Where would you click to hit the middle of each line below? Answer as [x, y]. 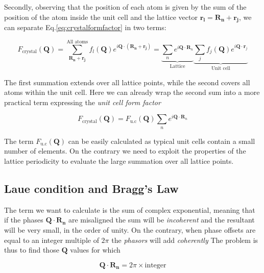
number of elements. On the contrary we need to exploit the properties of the [125, 151]
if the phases [24, 220]
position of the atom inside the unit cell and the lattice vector [101, 17]
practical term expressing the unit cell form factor [82, 102]
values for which [95, 250]
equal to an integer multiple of [52, 240]
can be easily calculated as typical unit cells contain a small [162, 141]
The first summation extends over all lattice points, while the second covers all [127, 82]
